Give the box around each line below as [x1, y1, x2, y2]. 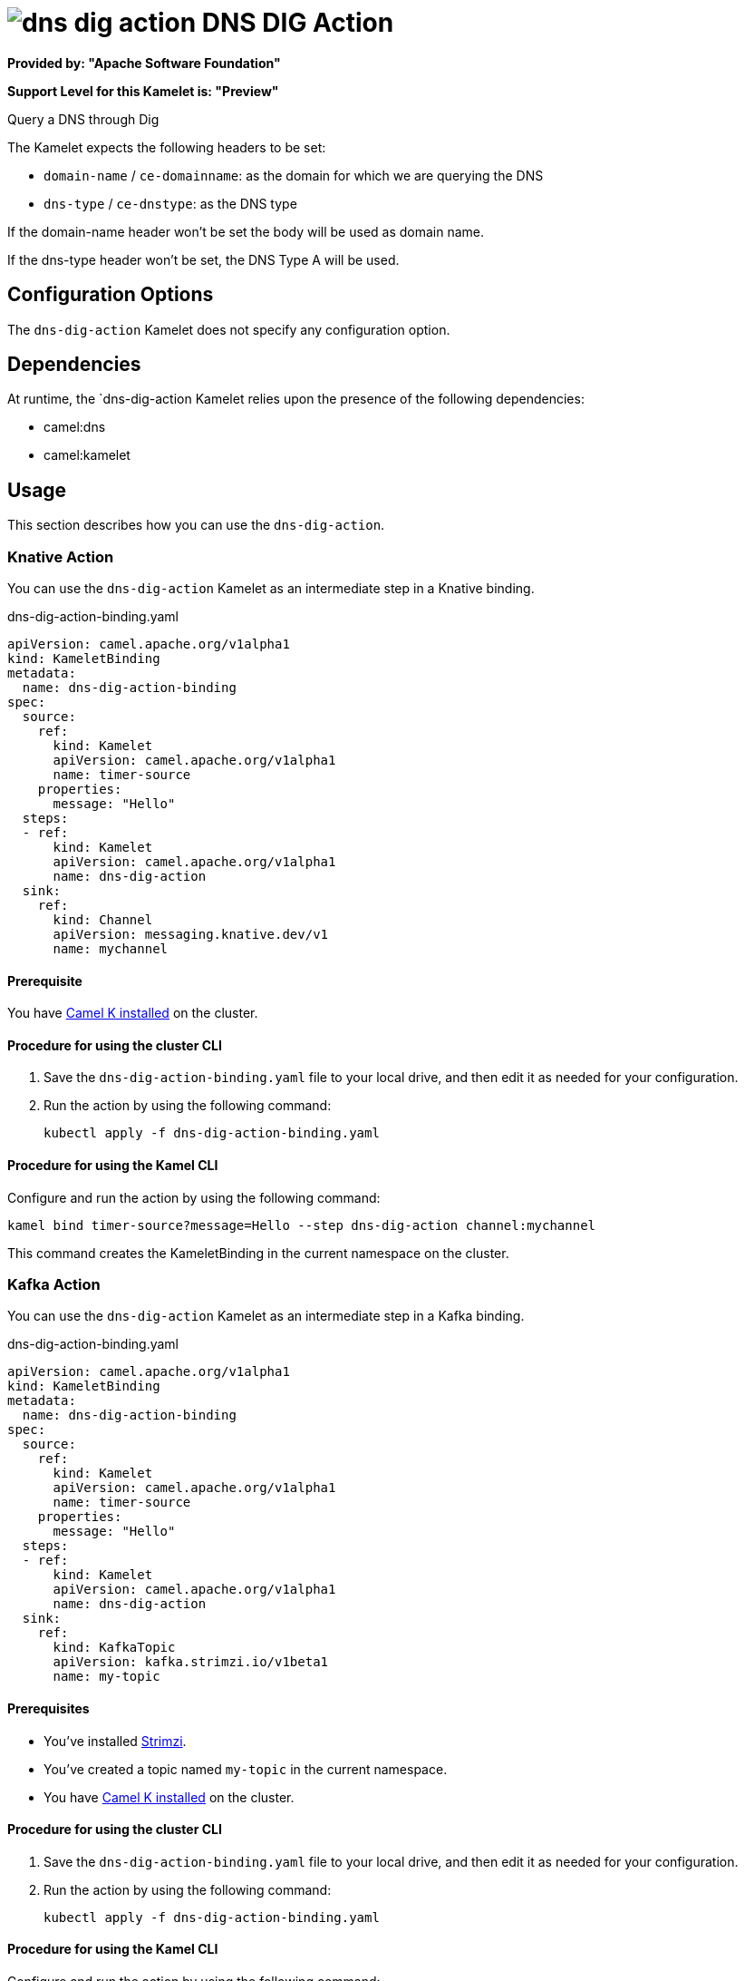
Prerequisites [7, 1701, 90, 1717]
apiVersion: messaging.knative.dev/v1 [53, 927, 329, 942]
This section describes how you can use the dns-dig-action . [7, 517, 385, 533]
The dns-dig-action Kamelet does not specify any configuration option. [7, 321, 450, 337]
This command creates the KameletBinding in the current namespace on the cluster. [7, 1244, 509, 1261]
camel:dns [44, 419, 106, 435]
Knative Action [7, 547, 114, 566]
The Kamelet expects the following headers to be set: [7, 139, 326, 155]
